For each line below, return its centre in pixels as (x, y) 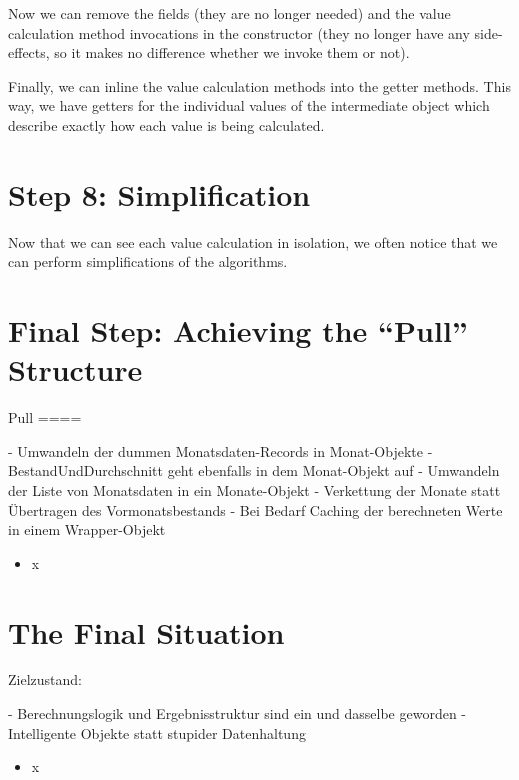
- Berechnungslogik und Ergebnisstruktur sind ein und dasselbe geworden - (237, 713)
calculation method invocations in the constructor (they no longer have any (239, 32)
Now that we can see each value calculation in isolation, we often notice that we (253, 241)
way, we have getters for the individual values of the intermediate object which (249, 105)
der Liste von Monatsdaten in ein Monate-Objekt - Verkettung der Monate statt (254, 489)
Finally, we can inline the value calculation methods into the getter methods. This (259, 85)
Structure (75, 369)
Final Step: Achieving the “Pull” (238, 330)
